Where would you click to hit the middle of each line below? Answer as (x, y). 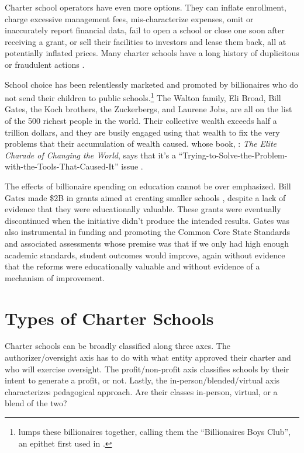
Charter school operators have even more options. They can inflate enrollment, (146, 7)
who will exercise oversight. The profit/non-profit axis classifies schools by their (147, 369)
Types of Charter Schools (109, 318)
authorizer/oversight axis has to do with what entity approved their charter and (148, 357)
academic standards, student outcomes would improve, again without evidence (145, 255)
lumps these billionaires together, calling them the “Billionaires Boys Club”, (155, 431)
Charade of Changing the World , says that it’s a (90, 155)
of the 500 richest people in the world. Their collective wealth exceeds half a (141, 120)
